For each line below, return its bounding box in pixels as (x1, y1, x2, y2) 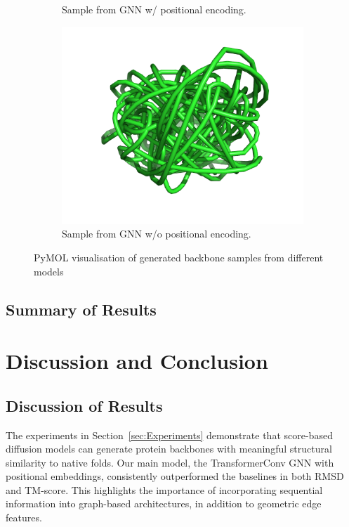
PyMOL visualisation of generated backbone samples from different (34, 249, 324, 264)
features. (6, 510, 42, 525)
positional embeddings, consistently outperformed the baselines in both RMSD (6, 469, 344, 483)
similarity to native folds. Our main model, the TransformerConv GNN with (6, 455, 334, 469)
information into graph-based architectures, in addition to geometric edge (6, 496, 322, 511)
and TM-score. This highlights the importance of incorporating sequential (6, 482, 323, 497)
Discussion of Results (6, 394, 163, 416)
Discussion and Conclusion (6, 346, 268, 375)
